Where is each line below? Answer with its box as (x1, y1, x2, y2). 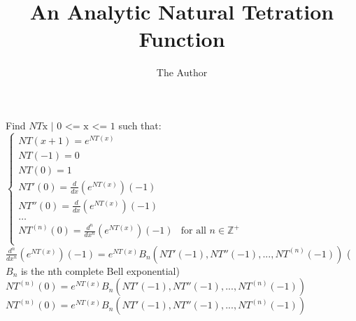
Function (138, 24, 225, 53)
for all (180, 226, 206, 236)
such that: (118, 117, 162, 132)
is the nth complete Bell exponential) (20, 263, 180, 278)
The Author (156, 65, 208, 80)
